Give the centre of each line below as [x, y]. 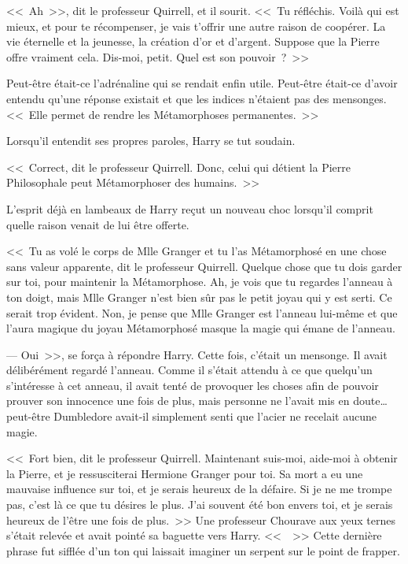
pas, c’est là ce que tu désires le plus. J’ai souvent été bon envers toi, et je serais [200, 505]
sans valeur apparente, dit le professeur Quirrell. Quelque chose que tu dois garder [204, 266]
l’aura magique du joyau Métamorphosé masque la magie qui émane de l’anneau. [201, 328]
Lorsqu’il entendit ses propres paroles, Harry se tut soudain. [151, 141]
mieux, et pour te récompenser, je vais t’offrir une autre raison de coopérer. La [196, 26]
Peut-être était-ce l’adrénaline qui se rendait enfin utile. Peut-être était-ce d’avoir [202, 83]
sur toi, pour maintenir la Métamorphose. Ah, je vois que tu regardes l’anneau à [200, 282]
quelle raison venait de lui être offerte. [98, 224]
